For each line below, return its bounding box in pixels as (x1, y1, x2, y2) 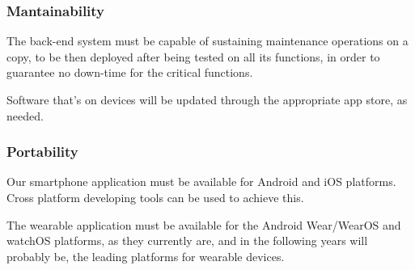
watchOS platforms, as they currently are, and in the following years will (6, 232, 368, 249)
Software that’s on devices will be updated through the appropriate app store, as (6, 91, 408, 108)
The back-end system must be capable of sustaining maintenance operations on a (6, 32, 409, 49)
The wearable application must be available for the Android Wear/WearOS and (6, 216, 401, 233)
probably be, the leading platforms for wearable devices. (6, 247, 285, 264)
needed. (6, 107, 44, 124)
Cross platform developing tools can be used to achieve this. (6, 189, 304, 205)
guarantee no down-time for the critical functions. (6, 64, 253, 81)
